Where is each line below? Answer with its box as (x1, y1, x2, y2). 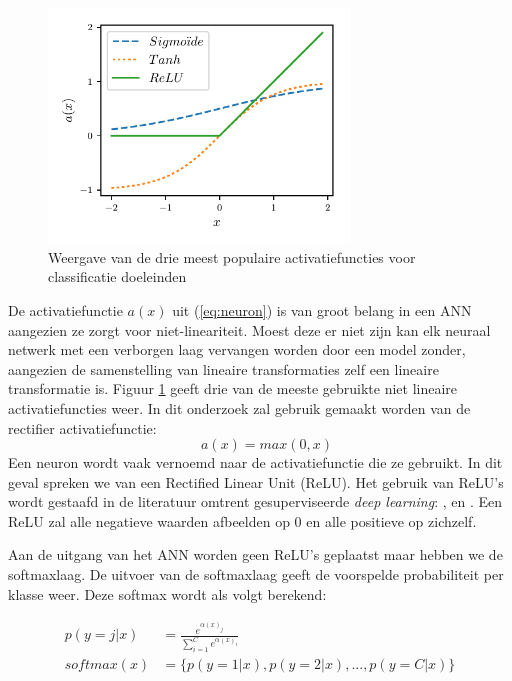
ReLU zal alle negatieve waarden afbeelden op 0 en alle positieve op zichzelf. (8, 510, 477, 531)
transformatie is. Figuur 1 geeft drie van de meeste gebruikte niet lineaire (8, 378, 458, 399)
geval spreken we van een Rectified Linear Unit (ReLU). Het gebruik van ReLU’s (8, 471, 504, 492)
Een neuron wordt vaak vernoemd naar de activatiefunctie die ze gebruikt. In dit (8, 452, 503, 473)
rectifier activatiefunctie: (8, 417, 157, 438)
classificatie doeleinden (48, 266, 187, 287)
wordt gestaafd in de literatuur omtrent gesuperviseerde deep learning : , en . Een (8, 491, 503, 512)
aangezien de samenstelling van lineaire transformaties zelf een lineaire (8, 358, 439, 379)
